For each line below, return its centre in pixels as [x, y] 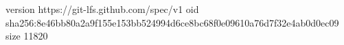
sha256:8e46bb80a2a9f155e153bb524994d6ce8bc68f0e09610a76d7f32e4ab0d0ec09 [172, 22]
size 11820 [27, 36]
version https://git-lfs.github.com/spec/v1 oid [102, 9]
